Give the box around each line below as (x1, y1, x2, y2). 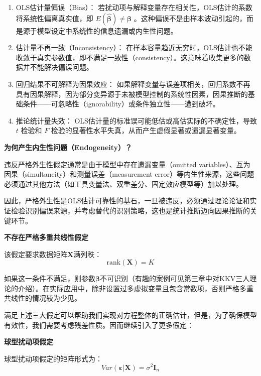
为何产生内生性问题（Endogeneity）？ (4, 142, 133, 152)
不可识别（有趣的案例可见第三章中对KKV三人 (100, 273, 250, 284)
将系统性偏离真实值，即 (16, 13, 93, 23)
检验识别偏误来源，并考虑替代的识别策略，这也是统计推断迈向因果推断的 (11, 205, 250, 215)
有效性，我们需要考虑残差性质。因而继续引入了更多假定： (4, 319, 194, 330)
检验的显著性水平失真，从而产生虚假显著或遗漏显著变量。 (51, 125, 241, 136)
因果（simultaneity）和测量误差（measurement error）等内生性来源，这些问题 (4, 169, 254, 179)
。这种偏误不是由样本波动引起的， (134, 13, 246, 23)
